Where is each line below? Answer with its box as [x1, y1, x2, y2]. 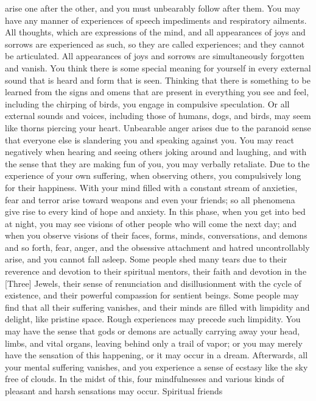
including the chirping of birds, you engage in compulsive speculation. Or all [5, 97, 290, 110]
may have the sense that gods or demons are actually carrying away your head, [5, 325, 300, 338]
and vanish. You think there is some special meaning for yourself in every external [5, 61, 311, 74]
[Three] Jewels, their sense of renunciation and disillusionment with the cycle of [5, 276, 301, 289]
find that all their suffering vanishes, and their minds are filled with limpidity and [5, 300, 310, 313]
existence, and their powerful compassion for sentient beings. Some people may [5, 289, 299, 302]
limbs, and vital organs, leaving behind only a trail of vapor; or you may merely [5, 336, 303, 349]
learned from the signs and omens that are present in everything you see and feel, [5, 85, 309, 98]
